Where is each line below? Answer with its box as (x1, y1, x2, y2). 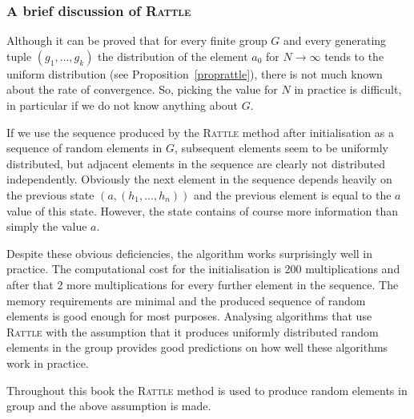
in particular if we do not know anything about (6, 97, 239, 113)
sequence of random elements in (6, 139, 163, 156)
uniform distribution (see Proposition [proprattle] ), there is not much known (6, 65, 383, 82)
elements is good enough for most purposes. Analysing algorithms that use (6, 308, 372, 324)
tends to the (324, 47, 384, 64)
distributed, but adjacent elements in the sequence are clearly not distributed (6, 155, 385, 171)
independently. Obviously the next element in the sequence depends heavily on (6, 171, 392, 187)
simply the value (6, 218, 87, 235)
